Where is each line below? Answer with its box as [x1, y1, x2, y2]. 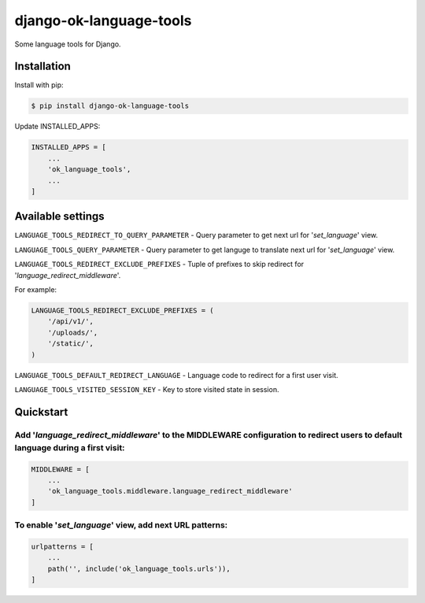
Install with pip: [14, 80, 64, 90]
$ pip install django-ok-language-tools [31, 102, 189, 110]
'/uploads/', [47, 327, 98, 337]
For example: [14, 285, 57, 294]
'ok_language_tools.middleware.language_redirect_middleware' [47, 486, 293, 496]
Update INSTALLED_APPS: [14, 122, 101, 131]
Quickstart [14, 405, 68, 419]
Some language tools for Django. [14, 39, 121, 49]
